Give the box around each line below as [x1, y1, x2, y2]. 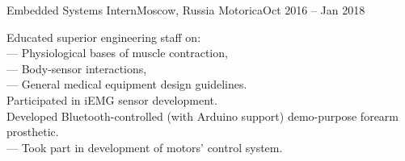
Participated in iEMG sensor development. [6, 91, 217, 108]
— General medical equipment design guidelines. [6, 76, 247, 93]
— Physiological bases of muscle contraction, [6, 44, 228, 61]
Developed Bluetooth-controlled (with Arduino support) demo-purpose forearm [6, 107, 399, 124]
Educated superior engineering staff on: [6, 28, 201, 45]
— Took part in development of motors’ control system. [6, 138, 283, 155]
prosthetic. [6, 123, 59, 140]
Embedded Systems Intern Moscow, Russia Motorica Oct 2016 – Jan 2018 [6, 2, 365, 18]
